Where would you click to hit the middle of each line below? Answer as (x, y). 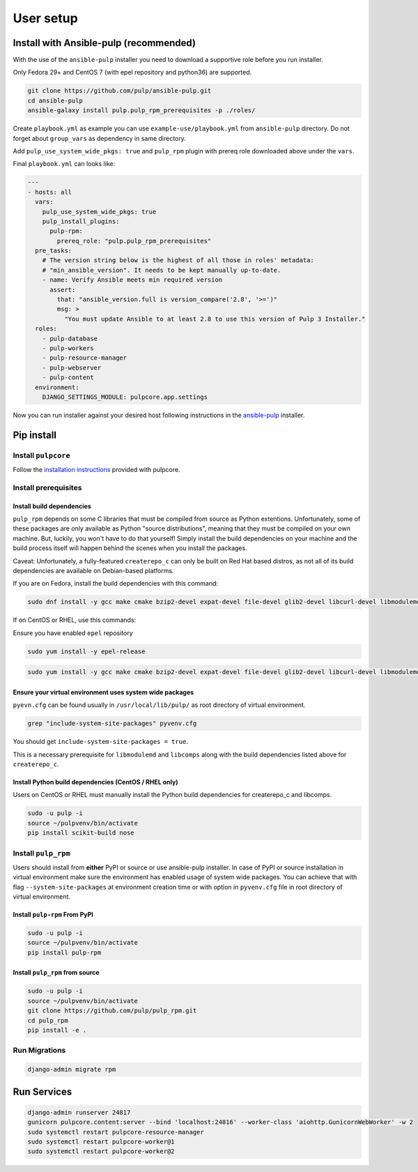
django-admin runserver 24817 (79, 1112)
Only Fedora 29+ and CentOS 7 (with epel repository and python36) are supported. (132, 73)
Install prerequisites (47, 487)
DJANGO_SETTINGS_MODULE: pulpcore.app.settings (125, 397)
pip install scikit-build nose (81, 833)
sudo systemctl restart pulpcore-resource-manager (116, 1132)
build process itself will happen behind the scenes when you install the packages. (130, 548)
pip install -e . (57, 1030)
